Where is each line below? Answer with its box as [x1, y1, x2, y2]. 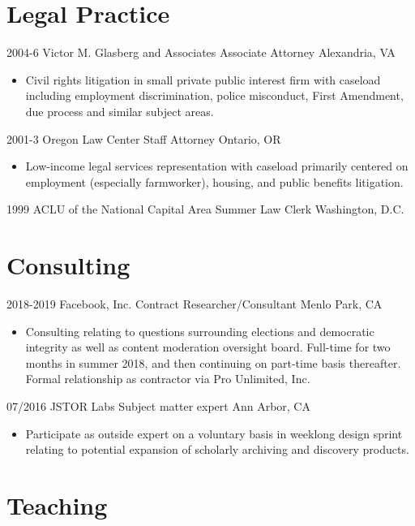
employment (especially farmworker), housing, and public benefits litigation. [25, 173, 404, 190]
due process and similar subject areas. [25, 102, 214, 119]
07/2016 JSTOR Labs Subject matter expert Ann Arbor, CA [6, 397, 310, 414]
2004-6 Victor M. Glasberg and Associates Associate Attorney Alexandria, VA [6, 44, 396, 61]
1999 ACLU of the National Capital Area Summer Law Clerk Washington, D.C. [6, 200, 404, 218]
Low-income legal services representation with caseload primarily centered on [25, 157, 409, 175]
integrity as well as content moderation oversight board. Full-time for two [25, 338, 391, 356]
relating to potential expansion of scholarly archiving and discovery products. [25, 441, 409, 458]
